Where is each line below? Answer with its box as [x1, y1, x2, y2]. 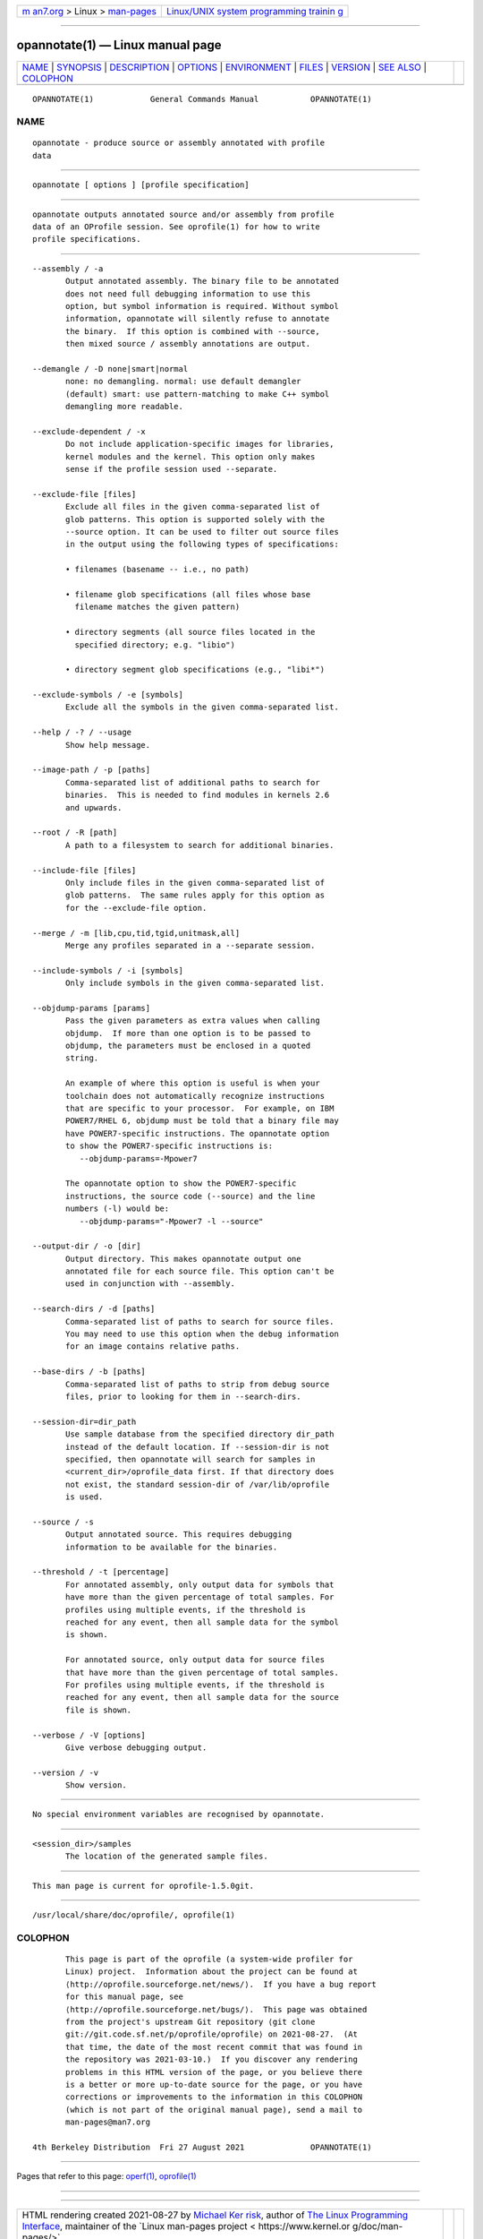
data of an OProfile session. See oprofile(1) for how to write [32, 222, 321, 232]
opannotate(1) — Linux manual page [16, 38, 222, 53]
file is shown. [65, 1704, 132, 1715]
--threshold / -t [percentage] [32, 1567, 170, 1577]
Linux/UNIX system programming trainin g [166, 5, 343, 17]
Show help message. [65, 740, 151, 750]
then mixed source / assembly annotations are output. [65, 339, 311, 349]
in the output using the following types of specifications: [65, 539, 339, 550]
